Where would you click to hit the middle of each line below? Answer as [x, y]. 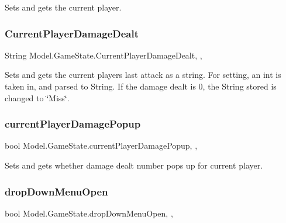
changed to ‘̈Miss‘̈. [37, 97]
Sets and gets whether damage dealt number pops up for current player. [134, 165]
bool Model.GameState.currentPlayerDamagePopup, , [101, 145]
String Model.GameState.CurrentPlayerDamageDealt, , [104, 55]
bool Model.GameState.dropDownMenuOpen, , [89, 213]
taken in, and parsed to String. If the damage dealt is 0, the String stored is [141, 86]
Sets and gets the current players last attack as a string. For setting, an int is [143, 75]
